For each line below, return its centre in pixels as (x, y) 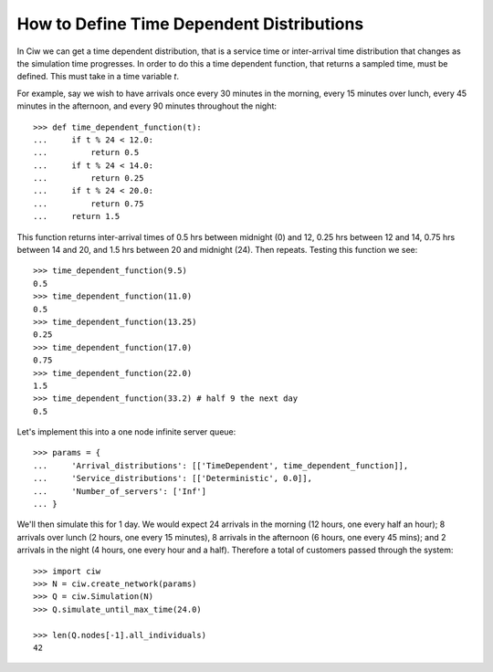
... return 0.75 (89, 204)
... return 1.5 (77, 216)
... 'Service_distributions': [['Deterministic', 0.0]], (173, 478)
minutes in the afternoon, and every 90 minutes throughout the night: (147, 106)
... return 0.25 (89, 178)
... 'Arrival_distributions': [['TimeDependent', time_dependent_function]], (221, 465)
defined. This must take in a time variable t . (98, 77)
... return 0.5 (86, 152)
